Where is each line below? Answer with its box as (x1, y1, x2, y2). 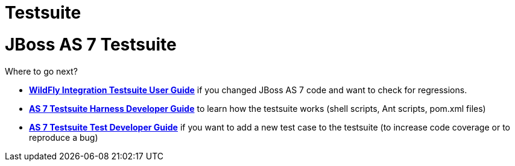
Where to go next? (5, 66, 78, 76)
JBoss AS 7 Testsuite (5, 34, 177, 55)
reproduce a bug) (29, 132, 98, 143)
